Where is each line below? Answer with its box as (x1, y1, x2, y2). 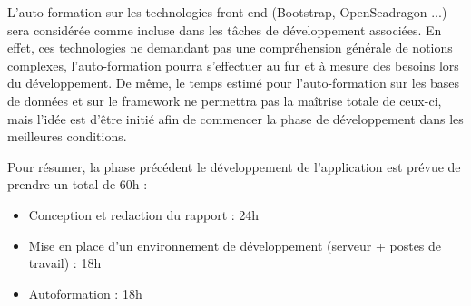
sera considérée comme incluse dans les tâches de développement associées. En (7, 20, 442, 39)
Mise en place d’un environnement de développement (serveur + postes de (28, 235, 442, 254)
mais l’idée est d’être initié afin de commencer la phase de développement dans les (7, 109, 464, 128)
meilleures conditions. (7, 127, 127, 146)
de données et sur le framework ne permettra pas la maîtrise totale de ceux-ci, (7, 91, 442, 110)
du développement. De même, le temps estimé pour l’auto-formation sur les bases (7, 73, 460, 92)
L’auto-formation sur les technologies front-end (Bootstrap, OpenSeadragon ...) (7, 3, 447, 21)
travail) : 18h (28, 253, 102, 273)
